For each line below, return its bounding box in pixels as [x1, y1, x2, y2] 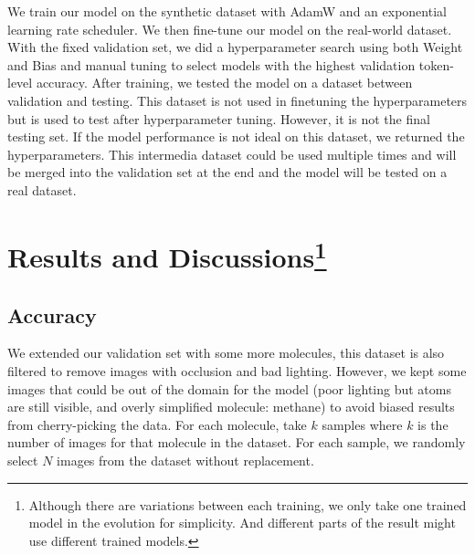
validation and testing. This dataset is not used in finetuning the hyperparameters [7, 90, 468, 110]
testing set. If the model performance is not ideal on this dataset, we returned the [7, 127, 465, 146]
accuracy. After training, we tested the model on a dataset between [36, 73, 413, 92]
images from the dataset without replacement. [57, 451, 314, 469]
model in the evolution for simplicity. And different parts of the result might [28, 513, 456, 532]
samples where [322, 414, 403, 434]
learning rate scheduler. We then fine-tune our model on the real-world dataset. [7, 19, 452, 38]
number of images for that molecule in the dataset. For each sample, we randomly [7, 433, 466, 452]
